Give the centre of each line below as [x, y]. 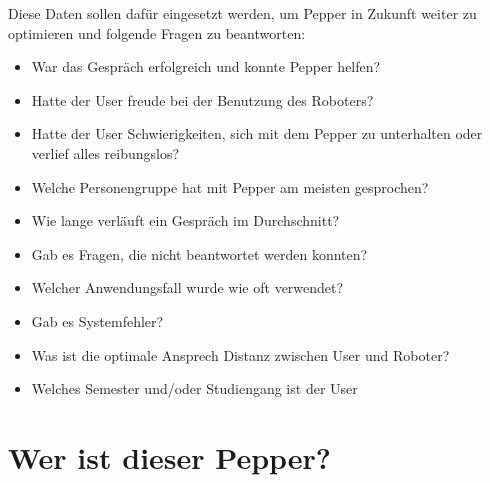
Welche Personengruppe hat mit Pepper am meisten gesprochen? [230, 186]
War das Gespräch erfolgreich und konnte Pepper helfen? [206, 66]
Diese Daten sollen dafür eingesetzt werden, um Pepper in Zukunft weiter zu [242, 13]
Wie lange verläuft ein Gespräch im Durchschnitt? [185, 220]
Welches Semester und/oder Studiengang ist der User [194, 388]
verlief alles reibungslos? [105, 152]
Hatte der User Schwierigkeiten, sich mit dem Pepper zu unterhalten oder [257, 133]
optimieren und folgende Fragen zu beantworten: [157, 32]
